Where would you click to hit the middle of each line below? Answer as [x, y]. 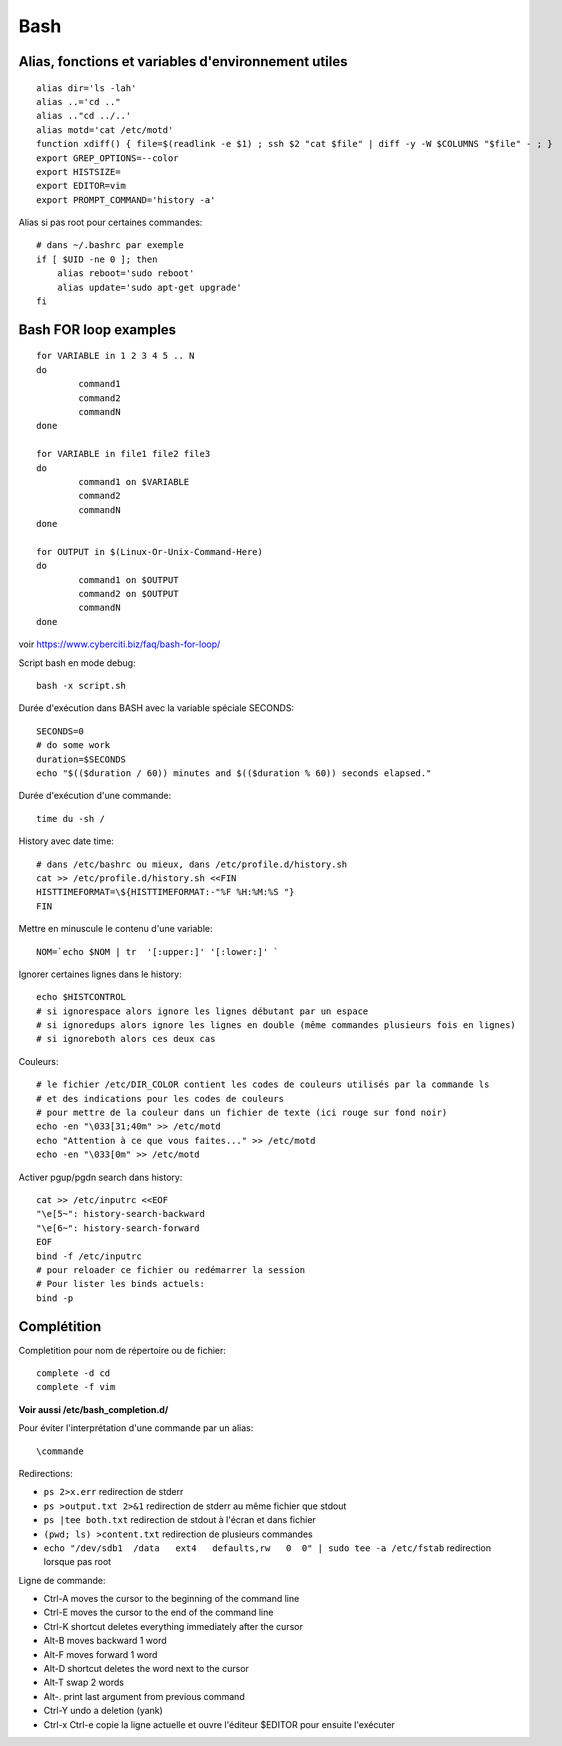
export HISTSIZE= [78, 171]
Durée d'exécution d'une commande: [95, 796]
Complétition [60, 1326]
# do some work [73, 745]
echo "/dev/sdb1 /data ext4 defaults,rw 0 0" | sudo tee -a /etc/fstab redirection [267, 1547]
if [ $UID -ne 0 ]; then [97, 259]
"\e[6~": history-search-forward [118, 1228]
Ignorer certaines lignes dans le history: [100, 974]
